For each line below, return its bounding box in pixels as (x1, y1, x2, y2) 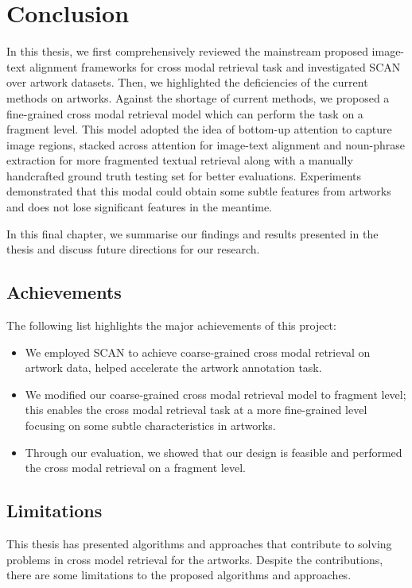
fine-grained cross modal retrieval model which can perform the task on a (6, 105, 363, 122)
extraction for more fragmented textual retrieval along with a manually (6, 152, 353, 168)
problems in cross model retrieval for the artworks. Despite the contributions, (6, 551, 383, 567)
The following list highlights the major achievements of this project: (6, 317, 336, 334)
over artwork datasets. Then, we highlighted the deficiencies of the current (6, 74, 368, 91)
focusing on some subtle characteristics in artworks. (25, 417, 276, 434)
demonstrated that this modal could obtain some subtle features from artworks (6, 183, 391, 199)
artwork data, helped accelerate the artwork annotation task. (25, 359, 322, 376)
